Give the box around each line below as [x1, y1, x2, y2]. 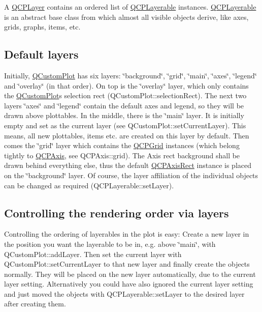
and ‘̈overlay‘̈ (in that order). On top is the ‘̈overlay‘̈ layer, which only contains [4, 80, 249, 91]
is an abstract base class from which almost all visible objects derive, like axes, [4, 11, 249, 22]
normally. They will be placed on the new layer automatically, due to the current [4, 268, 256, 279]
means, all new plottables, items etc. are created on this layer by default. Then [4, 130, 249, 140]
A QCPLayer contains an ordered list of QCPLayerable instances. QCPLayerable [4, 2, 256, 12]
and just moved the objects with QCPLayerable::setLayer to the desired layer [4, 288, 245, 299]
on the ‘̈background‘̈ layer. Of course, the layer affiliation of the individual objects [4, 169, 258, 180]
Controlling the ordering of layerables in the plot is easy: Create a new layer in [4, 229, 249, 239]
